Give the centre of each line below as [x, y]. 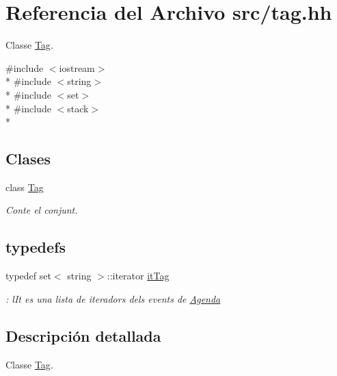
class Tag [25, 187]
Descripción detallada [83, 335]
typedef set [28, 276]
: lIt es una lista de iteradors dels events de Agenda [113, 298]
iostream [77, 67]
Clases [28, 159]
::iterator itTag [138, 276]
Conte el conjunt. [42, 210]
